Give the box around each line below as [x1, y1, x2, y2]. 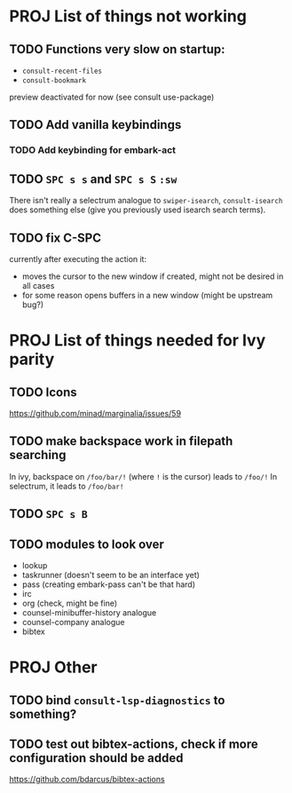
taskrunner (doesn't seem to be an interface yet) [21, 569, 200, 580]
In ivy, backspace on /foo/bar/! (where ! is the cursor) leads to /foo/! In [9, 471, 278, 481]
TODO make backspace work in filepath [9, 433, 233, 449]
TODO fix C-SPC [9, 230, 102, 245]
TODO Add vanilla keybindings [9, 117, 182, 132]
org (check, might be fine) [21, 598, 118, 608]
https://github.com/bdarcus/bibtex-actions [9, 774, 166, 785]
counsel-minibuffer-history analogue [21, 607, 157, 618]
